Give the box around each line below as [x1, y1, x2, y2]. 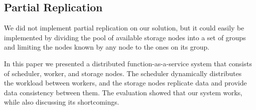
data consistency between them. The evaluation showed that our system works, [4, 87, 243, 97]
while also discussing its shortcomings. [4, 97, 119, 107]
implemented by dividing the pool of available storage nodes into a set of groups [4, 32, 246, 42]
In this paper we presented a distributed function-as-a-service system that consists [4, 58, 252, 68]
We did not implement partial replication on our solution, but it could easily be [4, 23, 244, 33]
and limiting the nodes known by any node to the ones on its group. [4, 42, 210, 52]
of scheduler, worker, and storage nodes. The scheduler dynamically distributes [4, 68, 242, 78]
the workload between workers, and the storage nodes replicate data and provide [4, 78, 247, 88]
